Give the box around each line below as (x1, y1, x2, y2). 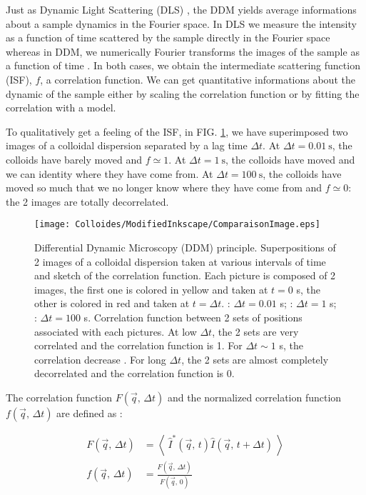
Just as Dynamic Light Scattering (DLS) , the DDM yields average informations (6, 2, 357, 16)
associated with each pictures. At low (34, 324, 197, 339)
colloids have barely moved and (6, 151, 143, 166)
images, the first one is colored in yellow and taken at (34, 281, 268, 296)
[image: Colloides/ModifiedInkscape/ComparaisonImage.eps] (34, 219, 320, 230)
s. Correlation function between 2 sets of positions (83, 309, 303, 324)
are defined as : (56, 405, 123, 420)
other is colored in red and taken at (34, 296, 190, 311)
